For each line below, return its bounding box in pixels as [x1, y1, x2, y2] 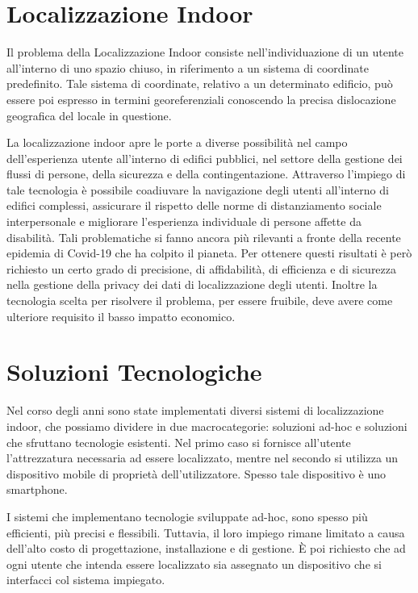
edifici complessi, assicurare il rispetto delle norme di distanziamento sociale [6, 197, 382, 214]
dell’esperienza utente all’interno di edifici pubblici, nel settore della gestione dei [6, 149, 403, 166]
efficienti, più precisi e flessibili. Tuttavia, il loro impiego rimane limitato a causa [6, 524, 405, 541]
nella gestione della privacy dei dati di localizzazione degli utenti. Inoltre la [6, 276, 378, 293]
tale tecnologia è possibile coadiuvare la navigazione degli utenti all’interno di [6, 181, 389, 198]
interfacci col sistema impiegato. [6, 571, 165, 588]
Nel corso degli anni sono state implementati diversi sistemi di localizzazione [6, 402, 384, 419]
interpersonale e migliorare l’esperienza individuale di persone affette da [6, 213, 362, 230]
